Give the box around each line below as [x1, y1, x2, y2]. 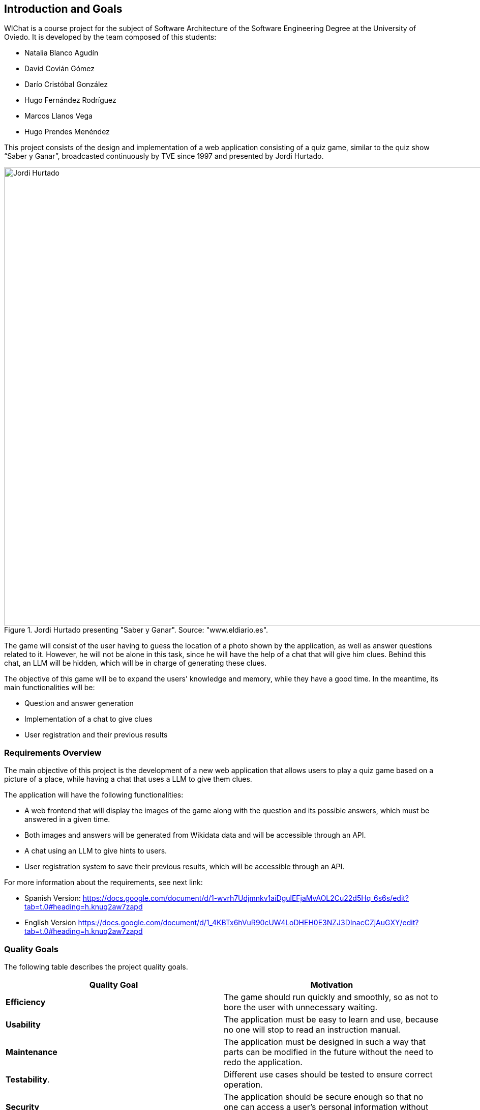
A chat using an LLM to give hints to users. [24, 846, 167, 856]
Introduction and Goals [4, 3, 123, 15]
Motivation [310, 979, 353, 990]
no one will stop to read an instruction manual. [224, 1024, 401, 1035]
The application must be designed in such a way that [224, 1036, 426, 1047]
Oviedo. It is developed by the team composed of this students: [4, 33, 217, 42]
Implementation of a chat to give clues [24, 715, 153, 724]
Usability [6, 1019, 41, 1030]
